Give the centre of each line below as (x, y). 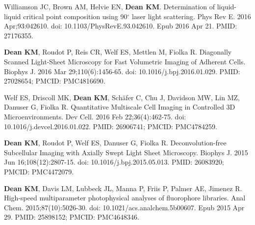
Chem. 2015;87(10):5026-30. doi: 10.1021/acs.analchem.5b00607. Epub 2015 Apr (124, 207)
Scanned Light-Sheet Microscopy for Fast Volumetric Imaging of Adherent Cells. (125, 61)
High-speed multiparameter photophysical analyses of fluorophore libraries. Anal (125, 198)
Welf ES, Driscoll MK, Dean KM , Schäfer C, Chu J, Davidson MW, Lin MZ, (122, 97)
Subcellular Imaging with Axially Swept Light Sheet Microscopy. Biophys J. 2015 (126, 152)
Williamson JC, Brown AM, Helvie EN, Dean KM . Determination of (110, 6)
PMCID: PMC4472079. (39, 171)
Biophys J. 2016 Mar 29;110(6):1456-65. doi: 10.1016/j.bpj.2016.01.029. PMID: (122, 71)
